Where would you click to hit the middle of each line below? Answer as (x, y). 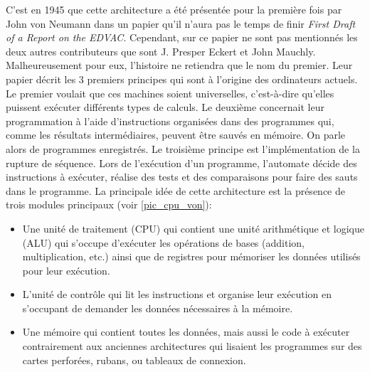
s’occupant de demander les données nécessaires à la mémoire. (158, 308)
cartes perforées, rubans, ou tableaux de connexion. (134, 360)
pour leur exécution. (66, 270)
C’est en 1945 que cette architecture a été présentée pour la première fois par (174, 9)
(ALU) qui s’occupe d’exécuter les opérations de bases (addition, (163, 242)
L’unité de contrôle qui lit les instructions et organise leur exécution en (177, 294)
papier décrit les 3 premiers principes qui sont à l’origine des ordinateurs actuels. (182, 79)
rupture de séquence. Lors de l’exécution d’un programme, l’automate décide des (181, 163)
